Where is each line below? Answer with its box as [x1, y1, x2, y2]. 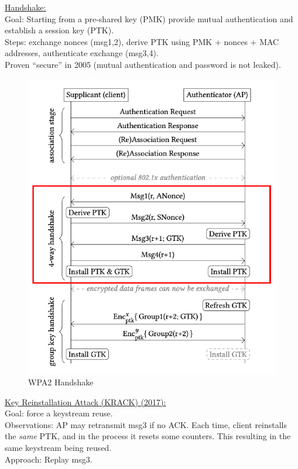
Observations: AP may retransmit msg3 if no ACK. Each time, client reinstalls [5, 418, 287, 430]
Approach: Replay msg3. [5, 453, 93, 465]
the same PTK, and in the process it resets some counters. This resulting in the [5, 430, 291, 442]
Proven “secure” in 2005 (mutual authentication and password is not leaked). [5, 58, 281, 70]
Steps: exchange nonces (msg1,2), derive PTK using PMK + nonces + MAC [5, 35, 279, 47]
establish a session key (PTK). [5, 24, 114, 36]
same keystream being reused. [5, 442, 112, 454]
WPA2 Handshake [28, 376, 94, 388]
